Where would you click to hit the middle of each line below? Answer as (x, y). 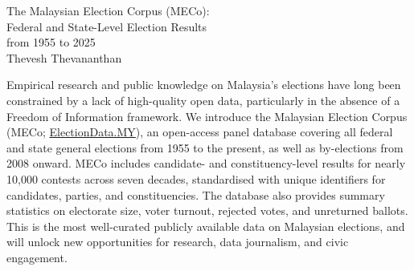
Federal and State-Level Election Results (107, 26)
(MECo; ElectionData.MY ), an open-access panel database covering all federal (200, 132)
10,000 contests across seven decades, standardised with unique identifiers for (196, 178)
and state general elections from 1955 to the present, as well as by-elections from (205, 147)
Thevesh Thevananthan (64, 57)
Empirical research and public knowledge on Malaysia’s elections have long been (204, 85)
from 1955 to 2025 (51, 42)
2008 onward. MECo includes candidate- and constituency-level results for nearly (206, 163)
